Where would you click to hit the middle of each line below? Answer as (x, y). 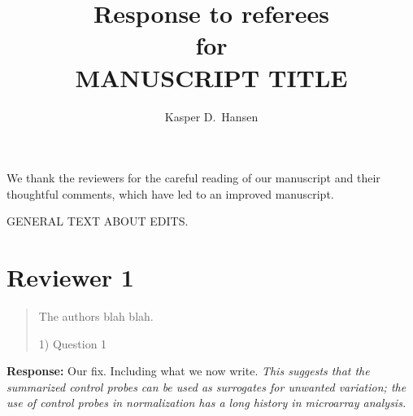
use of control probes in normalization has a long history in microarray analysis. (206, 403)
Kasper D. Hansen (211, 116)
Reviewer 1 (70, 277)
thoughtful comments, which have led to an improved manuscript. (170, 193)
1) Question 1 (73, 343)
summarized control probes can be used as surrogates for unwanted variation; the (206, 386)
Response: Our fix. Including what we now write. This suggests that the (188, 371)
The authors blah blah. (96, 316)
